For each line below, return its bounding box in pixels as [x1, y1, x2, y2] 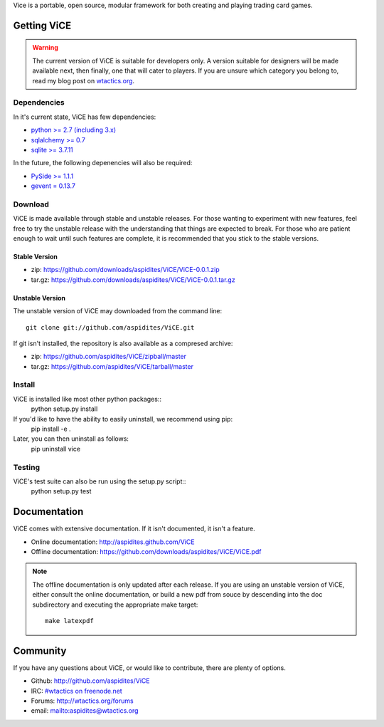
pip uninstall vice [31, 444, 81, 453]
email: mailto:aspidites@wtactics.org [31, 706, 139, 715]
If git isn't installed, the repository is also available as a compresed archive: [13, 339, 233, 347]
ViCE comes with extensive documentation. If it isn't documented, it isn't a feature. [13, 524, 255, 533]
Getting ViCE [13, 19, 72, 31]
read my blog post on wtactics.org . [32, 76, 135, 85]
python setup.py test [31, 487, 92, 496]
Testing [13, 462, 41, 472]
